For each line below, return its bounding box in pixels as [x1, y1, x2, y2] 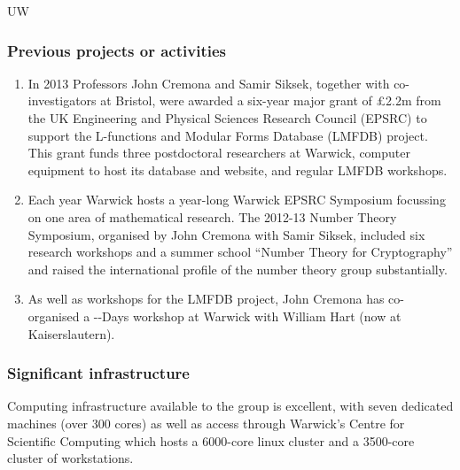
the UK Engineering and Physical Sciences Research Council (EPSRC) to [27, 109, 427, 127]
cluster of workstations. [7, 449, 134, 467]
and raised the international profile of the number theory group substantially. [27, 259, 448, 278]
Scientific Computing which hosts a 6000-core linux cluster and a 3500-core [7, 431, 415, 450]
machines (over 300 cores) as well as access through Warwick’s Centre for [7, 413, 405, 432]
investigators [27, 91, 97, 110]
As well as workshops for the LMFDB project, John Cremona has [27, 289, 385, 308]
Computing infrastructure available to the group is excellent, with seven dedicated [7, 397, 454, 415]
